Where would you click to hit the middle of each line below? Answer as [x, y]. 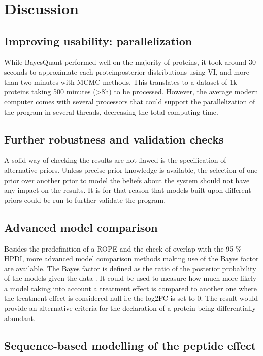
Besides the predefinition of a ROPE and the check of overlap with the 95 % [123, 248]
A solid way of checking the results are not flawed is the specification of [115, 160]
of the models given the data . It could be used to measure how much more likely [130, 278]
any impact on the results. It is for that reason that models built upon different [128, 190]
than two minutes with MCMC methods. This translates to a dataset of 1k [121, 81]
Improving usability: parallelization [98, 40]
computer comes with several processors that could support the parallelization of [130, 101]
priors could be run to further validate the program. [85, 200]
